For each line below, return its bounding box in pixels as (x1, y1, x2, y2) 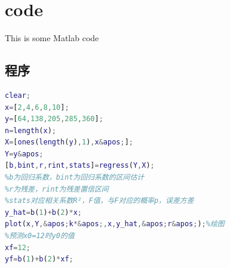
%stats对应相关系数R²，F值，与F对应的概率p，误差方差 (5, 196, 194, 205)
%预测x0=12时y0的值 (5, 232, 75, 241)
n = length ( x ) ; (5, 126, 56, 135)
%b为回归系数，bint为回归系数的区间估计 (5, 173, 145, 182)
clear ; (5, 91, 30, 100)
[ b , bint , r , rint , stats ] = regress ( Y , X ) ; (5, 161, 155, 170)
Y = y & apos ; (5, 149, 44, 158)
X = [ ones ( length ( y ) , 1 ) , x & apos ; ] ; (5, 138, 133, 147)
